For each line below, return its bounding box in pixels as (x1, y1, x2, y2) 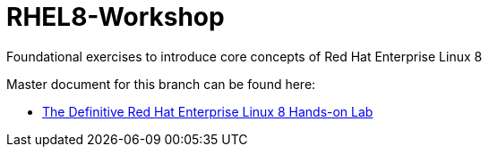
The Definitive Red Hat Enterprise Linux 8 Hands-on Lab (42, 103, 373, 119)
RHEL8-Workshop (6, 2, 225, 32)
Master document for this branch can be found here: (6, 76, 316, 92)
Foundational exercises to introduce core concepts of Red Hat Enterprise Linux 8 (6, 48, 483, 64)
